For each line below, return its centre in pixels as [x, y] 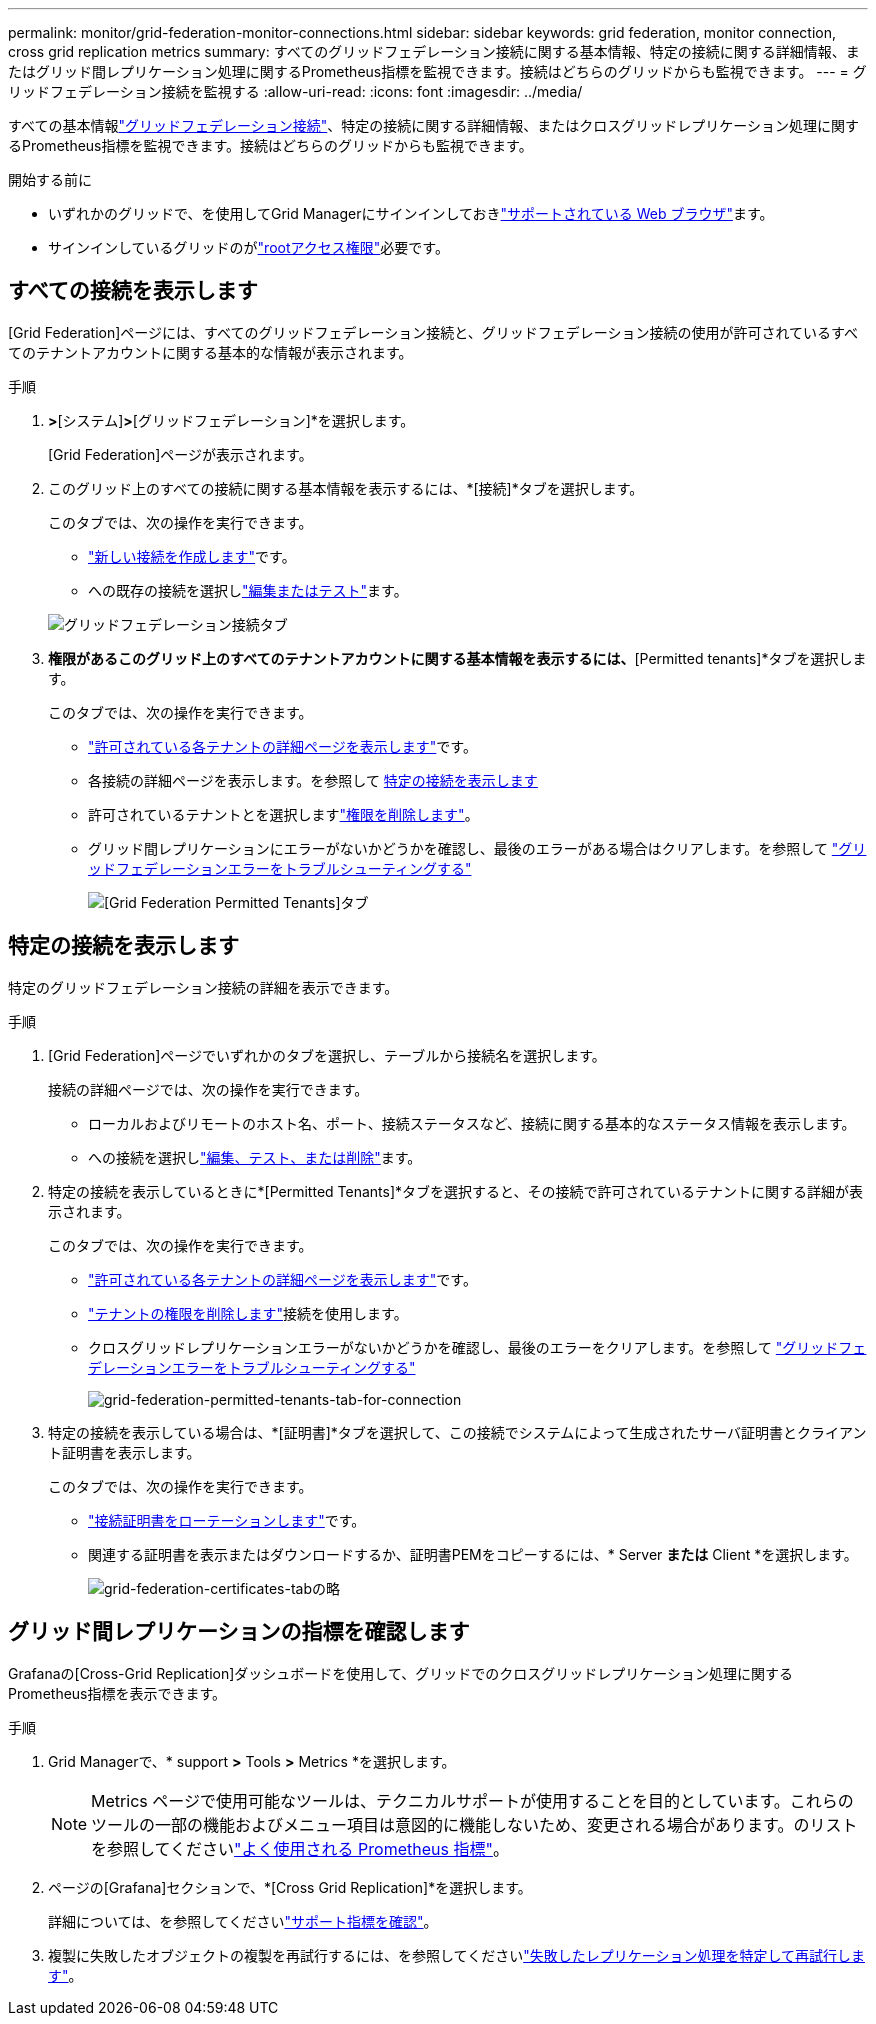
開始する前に [50, 179]
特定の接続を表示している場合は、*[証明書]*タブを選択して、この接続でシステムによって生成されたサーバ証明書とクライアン [457, 1432]
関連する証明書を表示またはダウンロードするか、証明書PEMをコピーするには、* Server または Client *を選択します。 [473, 1554]
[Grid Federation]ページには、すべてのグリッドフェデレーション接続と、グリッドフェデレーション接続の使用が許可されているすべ [433, 332]
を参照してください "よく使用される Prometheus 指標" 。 [300, 1848]
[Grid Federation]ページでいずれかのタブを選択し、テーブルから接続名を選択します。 [327, 1055]
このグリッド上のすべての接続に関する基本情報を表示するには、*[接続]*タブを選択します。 [346, 488]
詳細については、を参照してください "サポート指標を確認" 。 [243, 1921]
